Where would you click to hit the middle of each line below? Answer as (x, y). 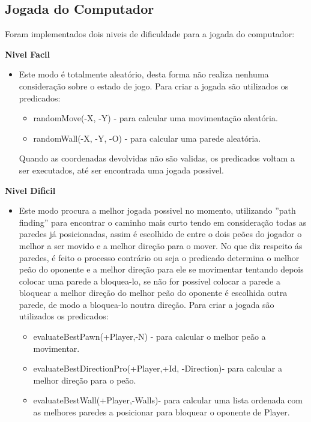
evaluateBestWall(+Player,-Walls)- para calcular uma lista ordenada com (168, 400)
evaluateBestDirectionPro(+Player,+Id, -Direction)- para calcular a (158, 368)
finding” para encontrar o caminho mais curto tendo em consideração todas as (163, 222)
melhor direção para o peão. (85, 380)
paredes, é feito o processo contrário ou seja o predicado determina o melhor (159, 257)
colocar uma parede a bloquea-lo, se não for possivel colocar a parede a (149, 281)
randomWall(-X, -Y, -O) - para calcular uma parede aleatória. (147, 138)
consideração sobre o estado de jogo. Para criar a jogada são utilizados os (154, 86)
